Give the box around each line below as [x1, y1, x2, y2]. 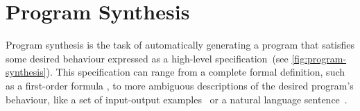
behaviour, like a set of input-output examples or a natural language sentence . [6, 92, 348, 106]
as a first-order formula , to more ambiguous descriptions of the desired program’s [6, 78, 354, 92]
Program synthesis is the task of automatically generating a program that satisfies [6, 37, 355, 52]
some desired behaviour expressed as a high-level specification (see [6, 51, 289, 65]
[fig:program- [291, 51, 347, 65]
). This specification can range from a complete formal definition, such [46, 65, 345, 79]
